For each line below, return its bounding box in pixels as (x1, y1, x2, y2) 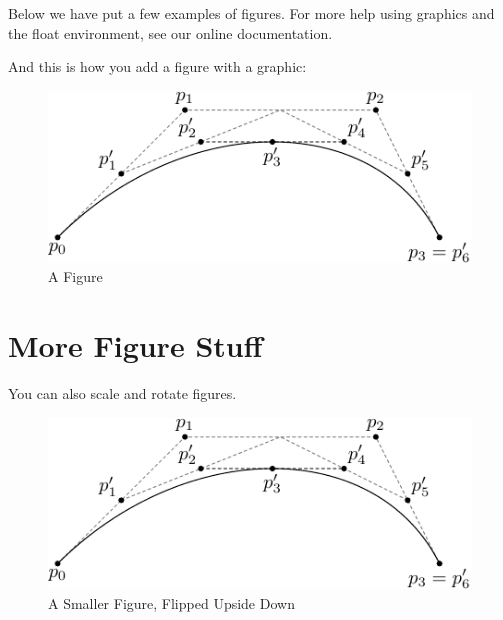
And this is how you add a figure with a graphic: (8, 56, 307, 77)
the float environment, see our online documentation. (8, 22, 333, 43)
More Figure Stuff (8, 324, 263, 365)
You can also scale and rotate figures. (8, 382, 237, 403)
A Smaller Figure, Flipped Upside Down (48, 592, 295, 613)
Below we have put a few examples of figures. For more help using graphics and (8, 3, 495, 23)
